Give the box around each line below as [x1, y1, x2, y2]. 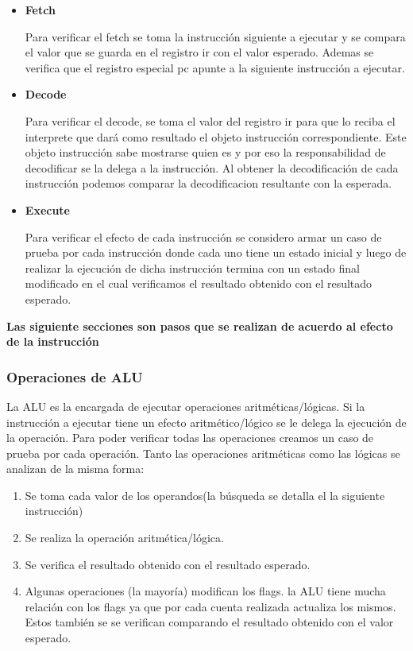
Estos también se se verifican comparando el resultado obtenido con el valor [25, 614, 394, 630]
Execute [25, 201, 70, 218]
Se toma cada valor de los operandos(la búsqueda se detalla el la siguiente [25, 486, 385, 503]
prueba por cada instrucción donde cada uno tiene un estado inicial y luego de [25, 244, 407, 261]
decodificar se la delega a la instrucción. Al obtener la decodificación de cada [25, 159, 399, 176]
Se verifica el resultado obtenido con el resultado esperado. [25, 556, 311, 572]
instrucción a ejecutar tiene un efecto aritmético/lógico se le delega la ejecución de [6, 413, 407, 430]
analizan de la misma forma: [6, 460, 145, 477]
